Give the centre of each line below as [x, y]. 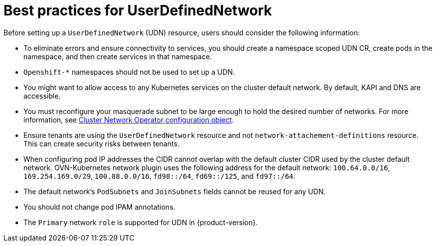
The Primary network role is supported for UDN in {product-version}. [141, 222]
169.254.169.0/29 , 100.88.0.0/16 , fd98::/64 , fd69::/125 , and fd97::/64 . [160, 176]
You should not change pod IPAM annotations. [100, 207]
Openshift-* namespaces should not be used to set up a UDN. [129, 72]
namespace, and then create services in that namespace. [118, 56]
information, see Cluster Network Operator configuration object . [129, 120]
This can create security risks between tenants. [102, 143]
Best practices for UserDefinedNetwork [138, 10]
